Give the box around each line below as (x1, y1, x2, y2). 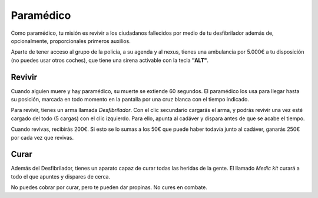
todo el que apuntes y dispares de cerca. (11, 173, 111, 180)
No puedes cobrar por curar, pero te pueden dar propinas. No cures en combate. (11, 184, 207, 191)
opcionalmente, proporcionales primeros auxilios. (11, 37, 131, 44)
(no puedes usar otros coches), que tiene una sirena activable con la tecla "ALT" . (11, 57, 209, 64)
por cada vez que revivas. (11, 134, 74, 141)
